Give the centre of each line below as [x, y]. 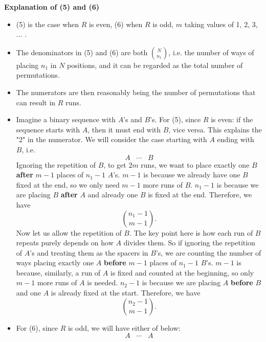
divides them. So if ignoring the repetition [189, 243]
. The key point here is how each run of [191, 232]
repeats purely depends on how [65, 243]
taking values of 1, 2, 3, [221, 24]
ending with [236, 139]
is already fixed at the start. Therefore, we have [126, 293]
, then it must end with [124, 129]
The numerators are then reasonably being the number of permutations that [136, 92]
